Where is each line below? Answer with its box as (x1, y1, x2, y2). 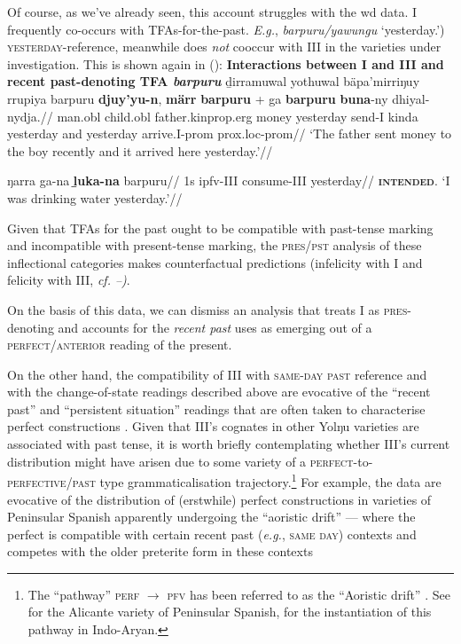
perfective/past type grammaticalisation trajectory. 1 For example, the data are (7, 470, 441, 491)
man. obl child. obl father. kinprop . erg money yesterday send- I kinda (57, 106, 418, 125)
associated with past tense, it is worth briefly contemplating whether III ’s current (7, 435, 450, 453)
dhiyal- (392, 89, 430, 107)
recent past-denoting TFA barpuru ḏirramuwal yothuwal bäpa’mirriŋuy (7, 72, 420, 90)
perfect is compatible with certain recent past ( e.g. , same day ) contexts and (7, 524, 417, 543)
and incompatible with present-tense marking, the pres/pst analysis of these (7, 236, 422, 255)
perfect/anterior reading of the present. (7, 335, 232, 354)
